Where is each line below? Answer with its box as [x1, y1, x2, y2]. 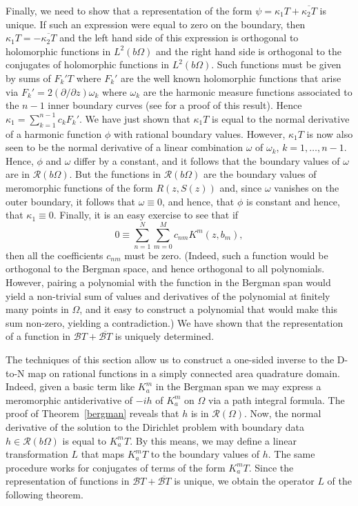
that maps [81, 447, 124, 461]
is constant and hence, [246, 194, 340, 208]
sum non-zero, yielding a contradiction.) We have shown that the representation [6, 315, 344, 330]
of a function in [6, 329, 71, 343]
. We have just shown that [79, 111, 190, 125]
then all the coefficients [6, 247, 103, 262]
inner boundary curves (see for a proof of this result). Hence [48, 98, 302, 112]
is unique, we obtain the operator [174, 474, 315, 488]
